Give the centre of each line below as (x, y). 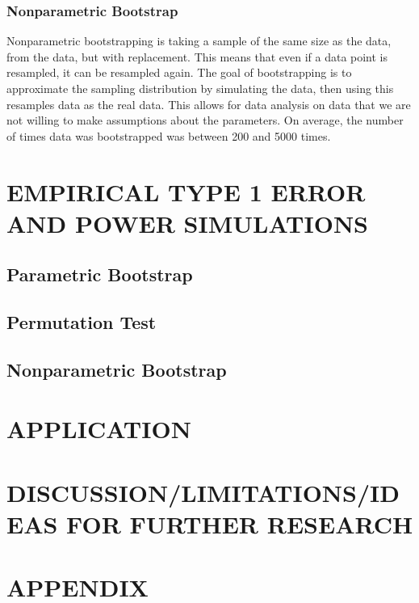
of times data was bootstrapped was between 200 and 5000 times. (169, 135)
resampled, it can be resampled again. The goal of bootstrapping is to (179, 72)
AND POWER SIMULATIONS (187, 223)
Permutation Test (82, 322)
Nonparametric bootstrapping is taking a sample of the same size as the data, (199, 41)
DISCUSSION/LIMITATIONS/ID (203, 492)
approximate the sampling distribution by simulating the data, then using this (200, 88)
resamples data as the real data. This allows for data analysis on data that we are (209, 104)
